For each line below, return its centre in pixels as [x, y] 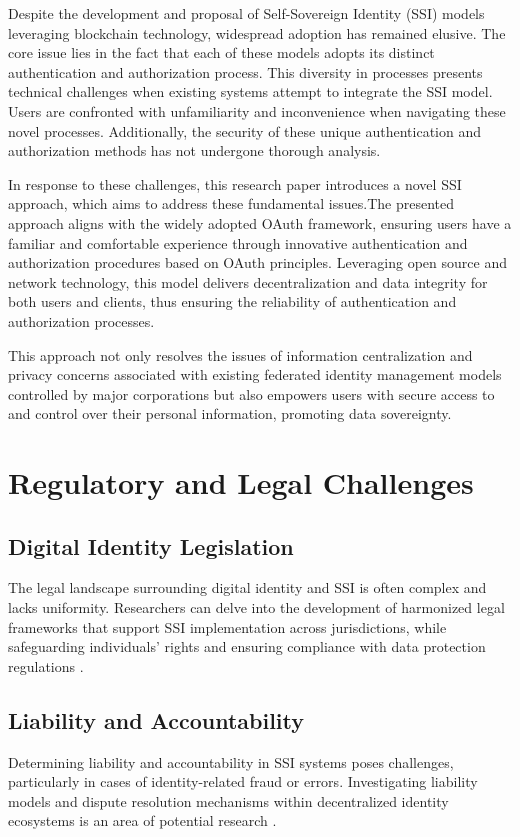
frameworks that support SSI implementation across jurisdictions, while [227, 626]
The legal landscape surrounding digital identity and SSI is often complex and [247, 587]
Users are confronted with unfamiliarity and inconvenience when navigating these [257, 110]
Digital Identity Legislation [151, 545]
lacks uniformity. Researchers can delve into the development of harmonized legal [256, 607]
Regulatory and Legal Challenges [241, 482]
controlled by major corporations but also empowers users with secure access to [251, 393]
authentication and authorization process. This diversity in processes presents [245, 71]
